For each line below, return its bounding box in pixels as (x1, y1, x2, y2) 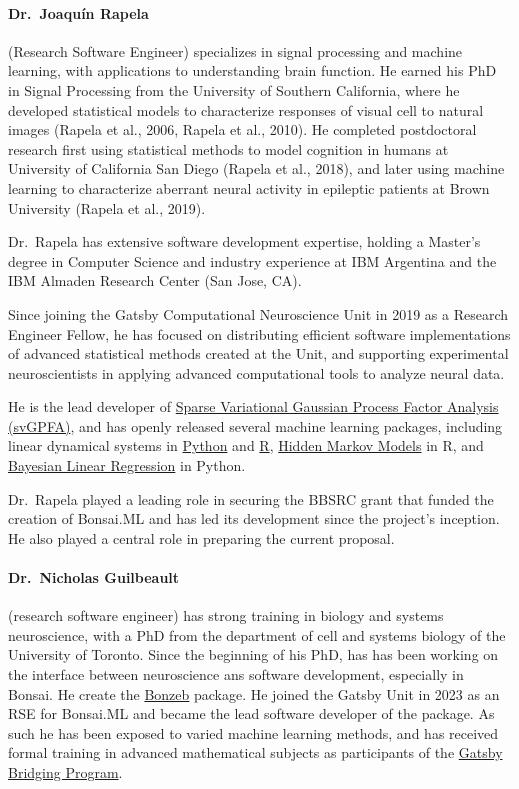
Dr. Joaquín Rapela (8, 2, 149, 23)
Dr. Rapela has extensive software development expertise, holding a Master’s (8, 231, 481, 252)
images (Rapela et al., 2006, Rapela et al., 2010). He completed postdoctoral (8, 119, 477, 140)
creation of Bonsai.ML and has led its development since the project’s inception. (8, 508, 500, 529)
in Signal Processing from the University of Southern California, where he (8, 79, 460, 100)
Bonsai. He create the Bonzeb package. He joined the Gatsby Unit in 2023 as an (8, 683, 500, 704)
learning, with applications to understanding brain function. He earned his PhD (8, 60, 497, 81)
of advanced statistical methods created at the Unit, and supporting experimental (8, 343, 509, 364)
